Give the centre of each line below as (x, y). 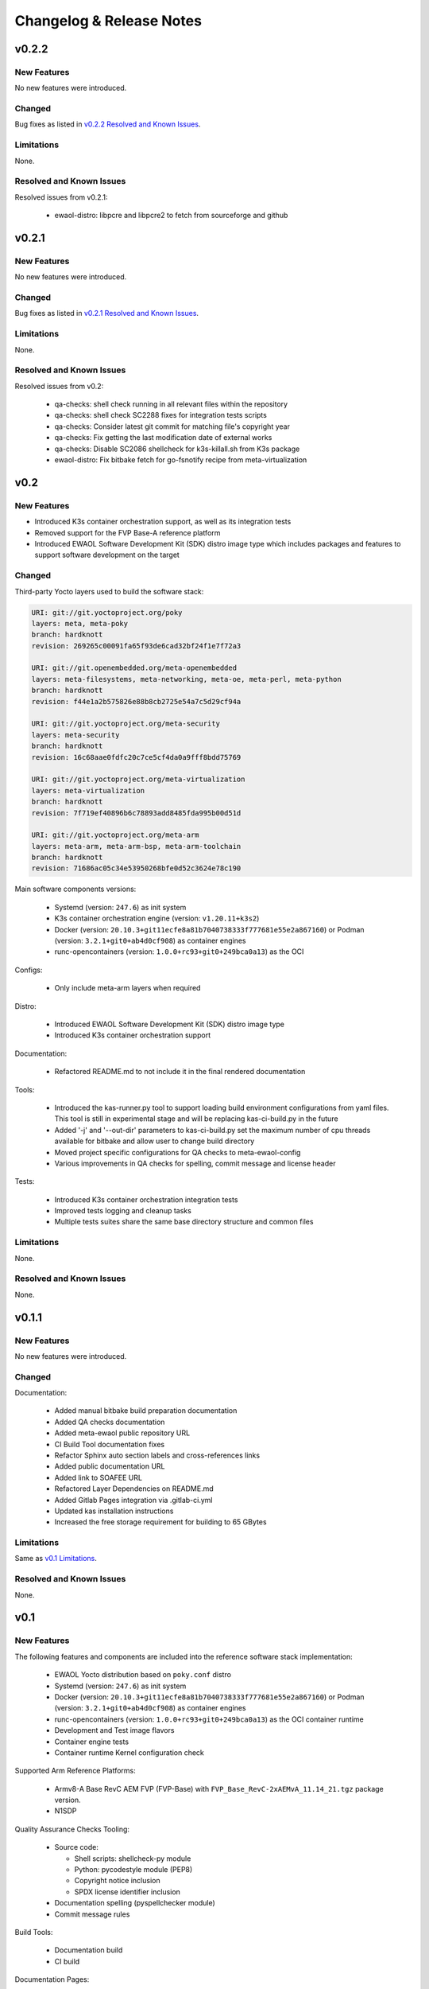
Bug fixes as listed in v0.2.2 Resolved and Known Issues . (108, 124)
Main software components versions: (75, 889)
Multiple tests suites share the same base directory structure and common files (184, 1222)
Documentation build (89, 1950)
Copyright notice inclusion (117, 1881)
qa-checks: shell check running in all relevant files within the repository (171, 404)
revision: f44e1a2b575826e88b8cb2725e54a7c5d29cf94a (136, 701)
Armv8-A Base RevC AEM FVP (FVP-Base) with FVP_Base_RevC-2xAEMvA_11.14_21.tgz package (219, 1789)
